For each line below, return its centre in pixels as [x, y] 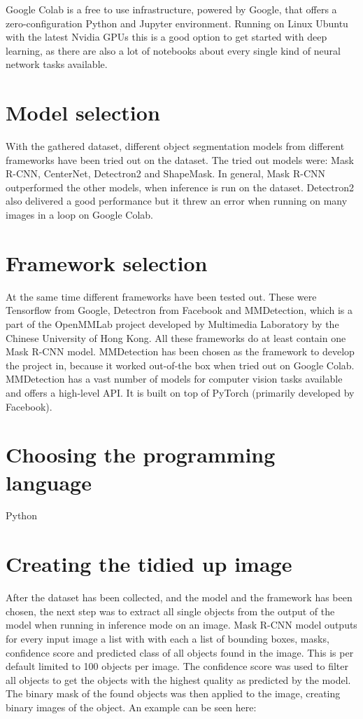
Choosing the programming [141, 454]
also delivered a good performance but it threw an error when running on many [177, 201]
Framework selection [107, 262]
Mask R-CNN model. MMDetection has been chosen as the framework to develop [180, 351]
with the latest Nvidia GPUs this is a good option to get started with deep [166, 37]
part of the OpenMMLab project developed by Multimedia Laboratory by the [172, 323]
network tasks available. [57, 64]
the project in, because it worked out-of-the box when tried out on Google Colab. [180, 365]
